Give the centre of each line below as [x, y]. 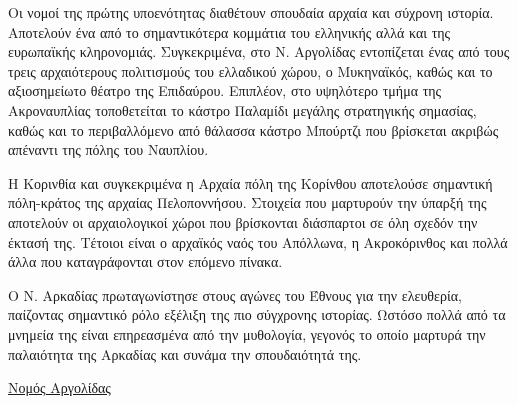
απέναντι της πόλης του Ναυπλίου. [108, 149]
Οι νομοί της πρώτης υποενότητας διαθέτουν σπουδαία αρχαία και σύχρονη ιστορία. [251, 12]
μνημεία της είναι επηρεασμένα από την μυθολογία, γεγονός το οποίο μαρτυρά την [247, 333]
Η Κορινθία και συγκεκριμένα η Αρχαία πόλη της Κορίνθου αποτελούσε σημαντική [250, 182]
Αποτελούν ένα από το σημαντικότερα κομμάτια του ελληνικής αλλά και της [229, 31]
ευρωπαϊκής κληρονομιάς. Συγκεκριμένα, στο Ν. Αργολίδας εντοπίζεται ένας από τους [259, 51]
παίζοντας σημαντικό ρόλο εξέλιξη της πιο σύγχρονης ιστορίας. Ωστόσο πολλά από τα [257, 314]
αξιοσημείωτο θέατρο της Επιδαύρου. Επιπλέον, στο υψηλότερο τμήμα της [225, 90]
